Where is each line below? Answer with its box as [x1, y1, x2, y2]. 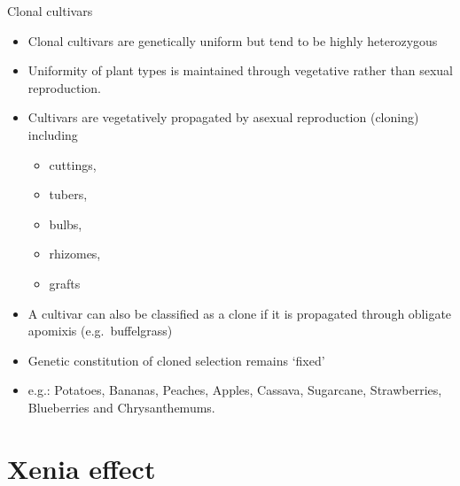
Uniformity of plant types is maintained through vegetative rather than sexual [27, 61, 453, 80]
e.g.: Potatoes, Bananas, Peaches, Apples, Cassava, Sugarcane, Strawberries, [27, 381, 442, 399]
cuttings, [49, 155, 97, 174]
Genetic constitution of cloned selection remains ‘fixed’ [27, 351, 325, 369]
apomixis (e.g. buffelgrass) [27, 321, 173, 340]
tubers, [49, 185, 88, 204]
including [27, 125, 78, 143]
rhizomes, [49, 244, 101, 263]
